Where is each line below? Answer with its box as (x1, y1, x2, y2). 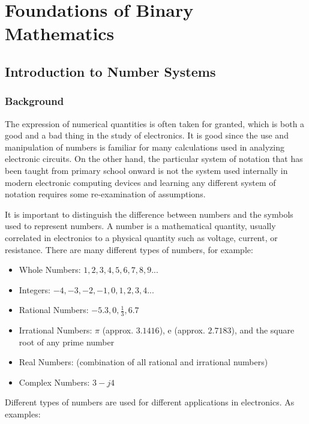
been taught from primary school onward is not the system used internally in (5, 164, 288, 176)
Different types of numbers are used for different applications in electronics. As (5, 396, 295, 408)
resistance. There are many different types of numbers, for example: (5, 243, 253, 255)
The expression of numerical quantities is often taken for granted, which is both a (5, 117, 305, 130)
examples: (5, 408, 41, 420)
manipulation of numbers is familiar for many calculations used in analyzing (5, 140, 284, 153)
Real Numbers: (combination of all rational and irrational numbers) (19, 356, 268, 368)
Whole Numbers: (19, 263, 81, 276)
